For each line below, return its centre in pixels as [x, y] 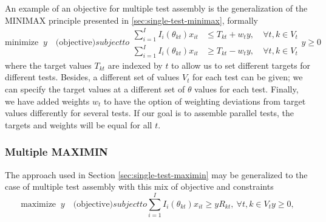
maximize [39, 204]
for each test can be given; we [248, 77]
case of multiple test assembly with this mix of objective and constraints [139, 186]
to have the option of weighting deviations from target [205, 101]
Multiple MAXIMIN [56, 152]
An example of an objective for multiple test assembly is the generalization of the [156, 8]
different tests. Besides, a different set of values [92, 77]
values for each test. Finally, [246, 89]
